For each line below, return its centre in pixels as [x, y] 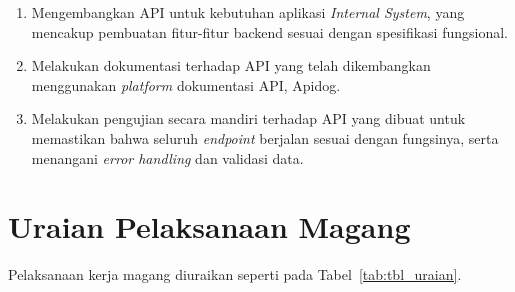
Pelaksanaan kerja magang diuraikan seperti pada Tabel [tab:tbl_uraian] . [235, 274]
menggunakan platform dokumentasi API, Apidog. [186, 84]
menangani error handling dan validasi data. [167, 157]
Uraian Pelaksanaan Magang [209, 226]
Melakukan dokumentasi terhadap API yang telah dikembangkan [231, 65]
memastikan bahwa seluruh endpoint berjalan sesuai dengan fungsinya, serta [265, 137]
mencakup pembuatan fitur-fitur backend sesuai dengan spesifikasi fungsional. [270, 31]
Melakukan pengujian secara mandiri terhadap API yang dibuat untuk [248, 118]
